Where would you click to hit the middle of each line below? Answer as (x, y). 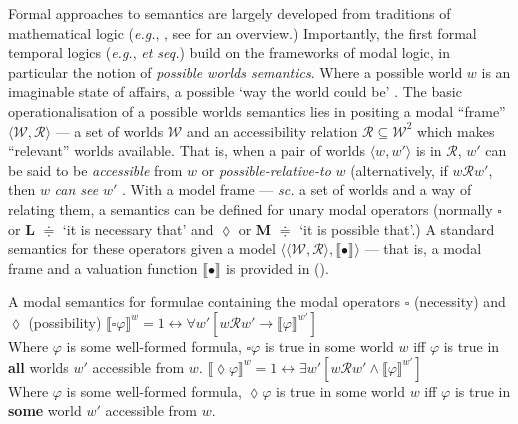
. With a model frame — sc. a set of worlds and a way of (297, 189)
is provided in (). (277, 267)
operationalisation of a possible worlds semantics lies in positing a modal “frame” (257, 110)
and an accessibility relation (272, 130)
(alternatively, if (399, 169)
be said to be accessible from (95, 169)
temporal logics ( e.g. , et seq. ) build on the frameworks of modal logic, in (229, 52)
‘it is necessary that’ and (138, 228)
